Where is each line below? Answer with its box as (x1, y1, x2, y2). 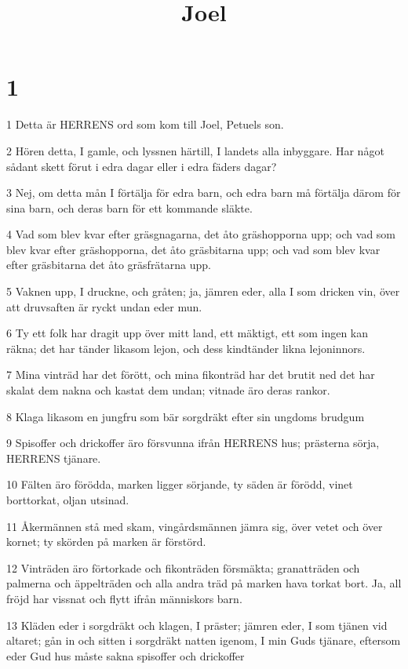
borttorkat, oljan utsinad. (6, 492, 129, 507)
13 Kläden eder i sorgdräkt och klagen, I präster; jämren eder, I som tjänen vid (6, 616, 388, 633)
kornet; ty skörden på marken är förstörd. (6, 533, 206, 550)
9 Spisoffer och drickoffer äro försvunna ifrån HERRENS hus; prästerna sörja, (6, 434, 380, 451)
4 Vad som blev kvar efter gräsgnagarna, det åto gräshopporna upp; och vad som (6, 226, 396, 242)
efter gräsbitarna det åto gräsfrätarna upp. (6, 256, 211, 273)
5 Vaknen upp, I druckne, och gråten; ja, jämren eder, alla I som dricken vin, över (6, 283, 400, 300)
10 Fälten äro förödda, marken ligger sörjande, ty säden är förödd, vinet (6, 476, 353, 493)
